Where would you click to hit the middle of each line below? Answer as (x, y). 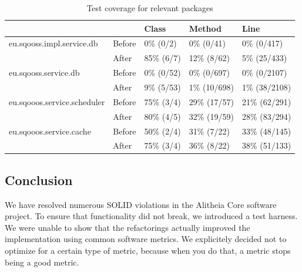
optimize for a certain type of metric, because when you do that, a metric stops (148, 251)
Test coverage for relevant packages (150, 8)
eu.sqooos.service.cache (50, 131)
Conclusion (39, 179)
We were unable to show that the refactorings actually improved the (127, 227)
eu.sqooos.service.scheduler (57, 101)
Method (205, 28)
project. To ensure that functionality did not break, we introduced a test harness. (151, 216)
